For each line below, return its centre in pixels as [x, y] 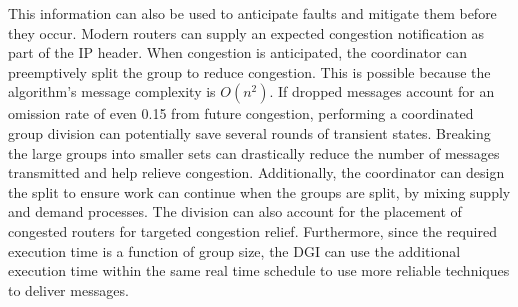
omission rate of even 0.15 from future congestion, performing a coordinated [241, 113]
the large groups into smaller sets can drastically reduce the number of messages [254, 152]
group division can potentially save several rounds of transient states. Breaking [249, 132]
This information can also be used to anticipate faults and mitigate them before [252, 13]
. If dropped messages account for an [382, 91]
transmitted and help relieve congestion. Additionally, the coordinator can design [256, 172]
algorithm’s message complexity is [112, 91]
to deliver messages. [68, 289]
